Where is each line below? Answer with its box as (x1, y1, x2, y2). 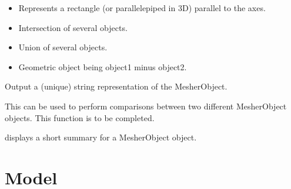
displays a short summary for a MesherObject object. (5, 131, 197, 143)
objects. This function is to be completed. (5, 111, 155, 123)
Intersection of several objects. (18, 21, 128, 33)
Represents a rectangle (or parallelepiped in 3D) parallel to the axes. (18, 2, 266, 13)
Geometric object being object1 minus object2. (18, 60, 187, 73)
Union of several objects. (18, 41, 108, 53)
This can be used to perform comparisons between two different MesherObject (5, 99, 287, 112)
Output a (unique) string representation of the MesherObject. (5, 80, 228, 92)
